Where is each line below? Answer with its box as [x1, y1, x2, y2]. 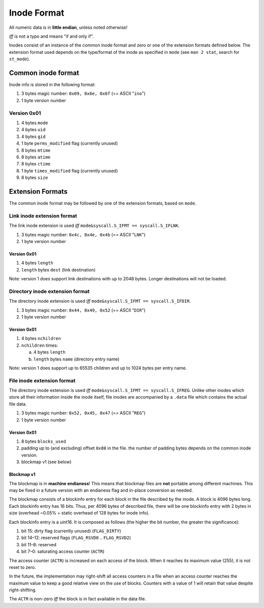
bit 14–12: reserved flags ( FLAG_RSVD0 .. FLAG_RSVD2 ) [21, 535, 132, 540]
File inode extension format [9, 377, 76, 384]
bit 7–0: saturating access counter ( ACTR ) [21, 548, 105, 555]
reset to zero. [9, 564, 36, 570]
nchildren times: [21, 342, 58, 348]
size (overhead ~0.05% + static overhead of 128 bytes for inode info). [9, 510, 150, 516]
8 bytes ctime [21, 161, 51, 167]
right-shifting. [9, 587, 37, 593]
